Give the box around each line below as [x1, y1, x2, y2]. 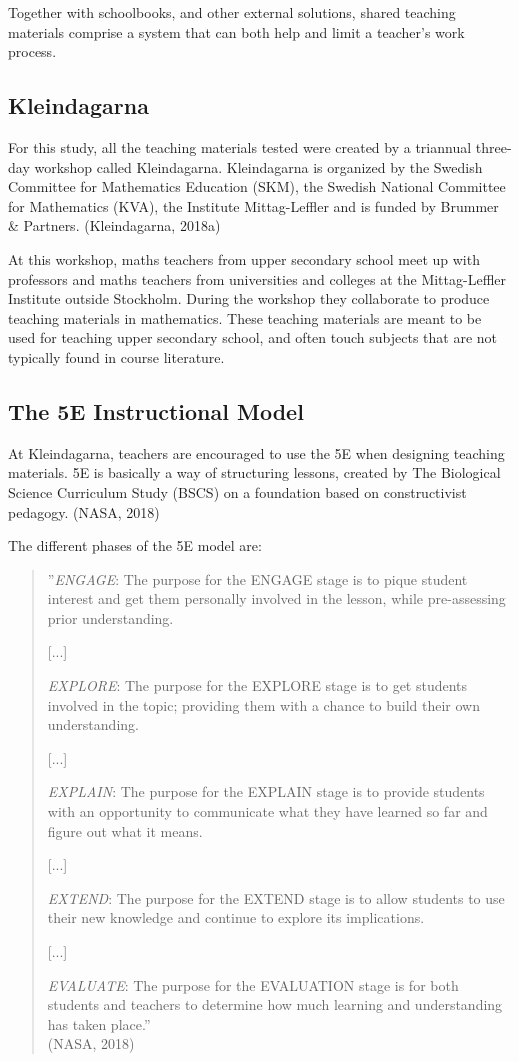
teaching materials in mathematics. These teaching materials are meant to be [8, 307, 482, 328]
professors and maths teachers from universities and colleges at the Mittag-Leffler [8, 268, 506, 289]
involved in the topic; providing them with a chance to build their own [47, 694, 480, 715]
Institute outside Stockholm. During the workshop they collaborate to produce [8, 288, 490, 309]
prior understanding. [47, 607, 174, 628]
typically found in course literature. [8, 346, 225, 367]
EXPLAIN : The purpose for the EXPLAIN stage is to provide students [47, 781, 485, 802]
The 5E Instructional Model [8, 395, 304, 426]
